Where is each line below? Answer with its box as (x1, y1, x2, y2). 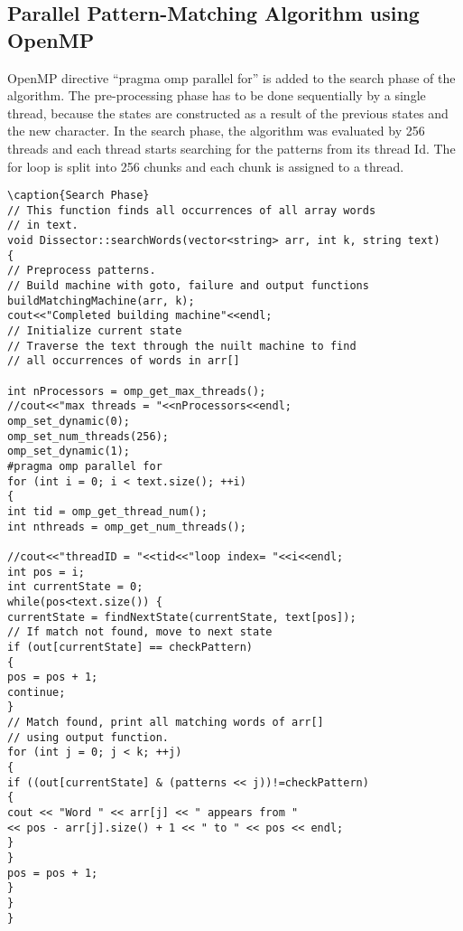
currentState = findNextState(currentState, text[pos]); (7, 610, 357, 624)
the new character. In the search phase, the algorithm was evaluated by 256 (7, 121, 425, 140)
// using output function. (7, 730, 169, 744)
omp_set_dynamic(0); (7, 415, 131, 428)
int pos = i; (7, 565, 85, 578)
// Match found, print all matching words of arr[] (7, 716, 324, 729)
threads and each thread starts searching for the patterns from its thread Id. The (7, 138, 456, 157)
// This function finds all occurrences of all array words (7, 203, 376, 217)
